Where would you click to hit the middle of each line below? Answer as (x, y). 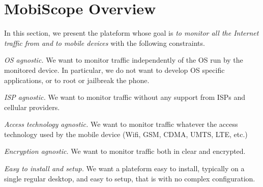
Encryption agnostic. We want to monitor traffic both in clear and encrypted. (125, 151)
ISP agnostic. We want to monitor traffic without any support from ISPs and (125, 97)
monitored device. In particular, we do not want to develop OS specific (114, 70)
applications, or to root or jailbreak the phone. (77, 80)
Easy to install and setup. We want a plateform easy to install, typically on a (124, 168)
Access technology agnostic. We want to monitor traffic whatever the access (121, 124)
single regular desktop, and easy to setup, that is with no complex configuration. (130, 178)
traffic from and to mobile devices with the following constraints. (105, 43)
